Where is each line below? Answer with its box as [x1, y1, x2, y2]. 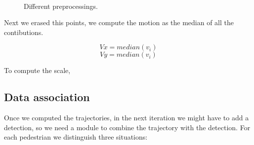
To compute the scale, [4, 65, 71, 75]
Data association [4, 89, 90, 105]
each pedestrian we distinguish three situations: [4, 132, 148, 142]
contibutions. [4, 27, 43, 37]
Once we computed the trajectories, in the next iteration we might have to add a [4, 112, 249, 123]
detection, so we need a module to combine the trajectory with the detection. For [4, 122, 251, 132]
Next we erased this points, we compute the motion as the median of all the [4, 17, 234, 28]
